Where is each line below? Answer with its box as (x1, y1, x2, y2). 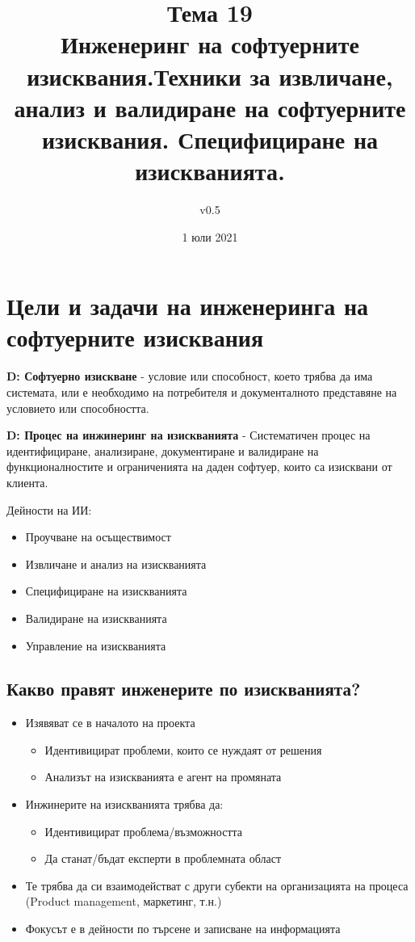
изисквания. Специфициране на (41, 122, 379, 155)
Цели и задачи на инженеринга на (6, 289, 369, 322)
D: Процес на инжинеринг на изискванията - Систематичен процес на (6, 427, 371, 444)
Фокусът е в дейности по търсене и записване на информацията (25, 920, 341, 937)
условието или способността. (6, 399, 149, 416)
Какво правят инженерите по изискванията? (6, 676, 361, 701)
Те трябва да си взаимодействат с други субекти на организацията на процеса (25, 877, 409, 894)
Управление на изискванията (25, 637, 166, 654)
